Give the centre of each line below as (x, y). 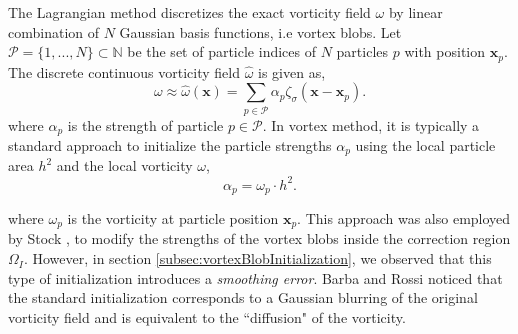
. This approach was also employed (404, 218)
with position (445, 51)
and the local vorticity (124, 165)
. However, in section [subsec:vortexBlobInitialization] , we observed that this (257, 258)
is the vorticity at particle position (173, 218)
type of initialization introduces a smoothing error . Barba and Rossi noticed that (255, 277)
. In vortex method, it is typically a (371, 124)
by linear (415, 12)
